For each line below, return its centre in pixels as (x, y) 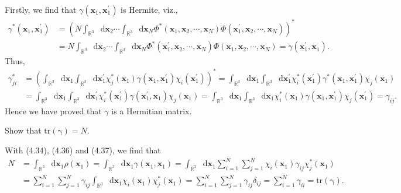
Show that (23, 130)
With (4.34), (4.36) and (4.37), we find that (83, 150)
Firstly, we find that (41, 9)
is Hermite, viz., (149, 9)
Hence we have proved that (53, 110)
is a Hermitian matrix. (152, 110)
